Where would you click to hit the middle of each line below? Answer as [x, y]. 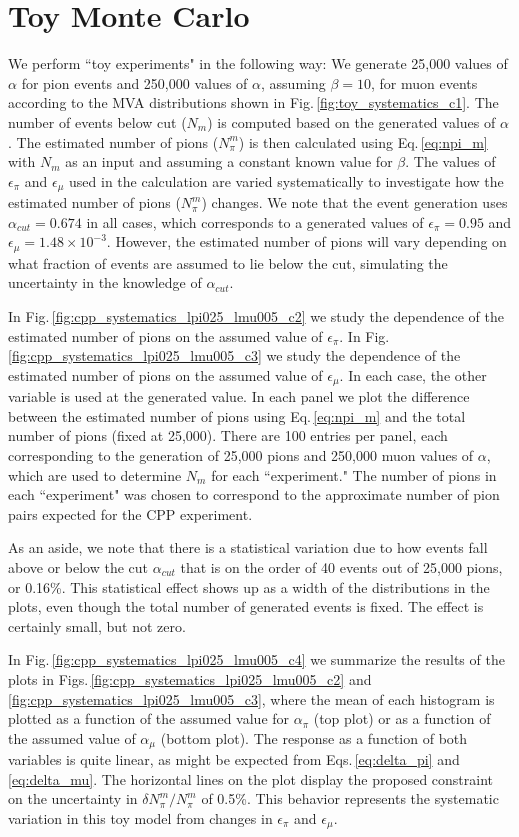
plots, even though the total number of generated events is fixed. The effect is [246, 606]
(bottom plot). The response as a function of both [314, 737]
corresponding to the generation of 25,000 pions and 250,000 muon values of [241, 454]
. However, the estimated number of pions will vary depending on [306, 241]
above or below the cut [78, 566]
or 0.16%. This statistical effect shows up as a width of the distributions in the [249, 586]
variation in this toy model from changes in [140, 817]
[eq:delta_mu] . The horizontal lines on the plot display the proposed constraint [251, 778]
